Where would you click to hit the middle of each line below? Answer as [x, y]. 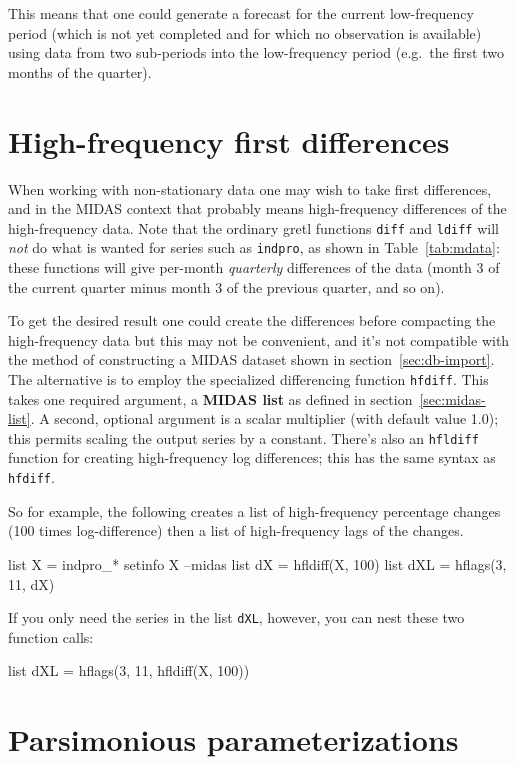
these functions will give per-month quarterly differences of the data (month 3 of [254, 267]
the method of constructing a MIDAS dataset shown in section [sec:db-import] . [251, 359]
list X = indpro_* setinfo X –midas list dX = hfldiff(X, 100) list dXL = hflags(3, [257, 563]
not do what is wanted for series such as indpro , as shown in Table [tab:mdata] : [254, 247]
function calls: [51, 636]
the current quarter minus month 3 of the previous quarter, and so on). [226, 286]
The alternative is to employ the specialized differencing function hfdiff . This [248, 378]
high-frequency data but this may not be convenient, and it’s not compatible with [259, 339]
